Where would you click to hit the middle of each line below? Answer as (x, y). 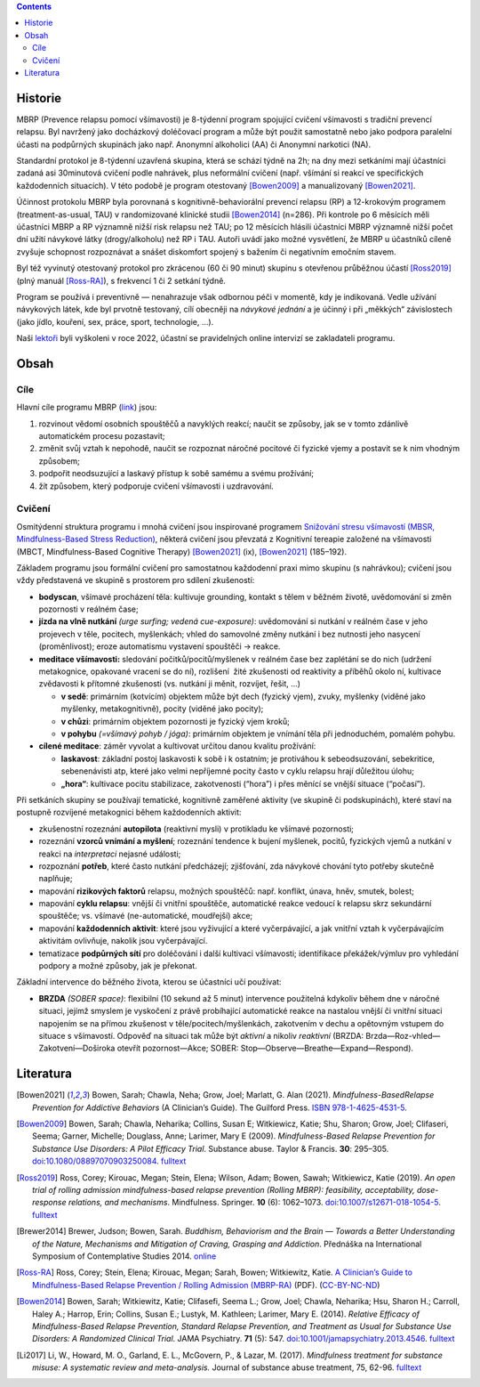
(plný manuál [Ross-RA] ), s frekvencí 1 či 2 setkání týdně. (121, 280)
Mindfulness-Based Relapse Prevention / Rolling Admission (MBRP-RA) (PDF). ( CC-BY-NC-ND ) (206, 1285)
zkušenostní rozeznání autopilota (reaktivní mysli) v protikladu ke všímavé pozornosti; (196, 829)
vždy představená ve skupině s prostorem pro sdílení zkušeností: (136, 580)
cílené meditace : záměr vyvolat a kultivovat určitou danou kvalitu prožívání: (177, 746)
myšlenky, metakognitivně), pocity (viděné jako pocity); (162, 709)
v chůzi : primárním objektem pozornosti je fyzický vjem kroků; (176, 721)
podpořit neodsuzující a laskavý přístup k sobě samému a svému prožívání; (176, 474)
